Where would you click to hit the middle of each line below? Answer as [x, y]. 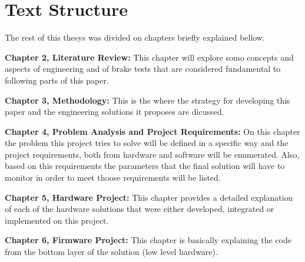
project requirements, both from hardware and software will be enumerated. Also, [152, 154]
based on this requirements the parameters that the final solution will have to [145, 166]
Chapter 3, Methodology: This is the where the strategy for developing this [147, 100]
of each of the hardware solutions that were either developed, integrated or [140, 209]
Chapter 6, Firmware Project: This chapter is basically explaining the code [148, 240]
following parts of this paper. [57, 80]
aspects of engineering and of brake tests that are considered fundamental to [143, 69]
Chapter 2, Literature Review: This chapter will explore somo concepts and [149, 57]
